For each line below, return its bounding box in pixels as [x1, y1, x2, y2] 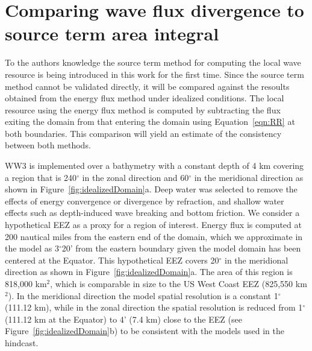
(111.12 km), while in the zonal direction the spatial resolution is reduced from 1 [5, 301, 303, 314]
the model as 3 [5, 242, 59, 255]
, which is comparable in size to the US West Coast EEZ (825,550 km [50, 277, 307, 289]
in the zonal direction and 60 [82, 171, 189, 183]
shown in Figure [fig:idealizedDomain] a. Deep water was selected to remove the [5, 183, 298, 195]
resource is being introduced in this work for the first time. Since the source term [5, 68, 304, 80]
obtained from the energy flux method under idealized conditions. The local [5, 92, 284, 104]
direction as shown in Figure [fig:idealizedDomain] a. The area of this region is [5, 265, 293, 278]
